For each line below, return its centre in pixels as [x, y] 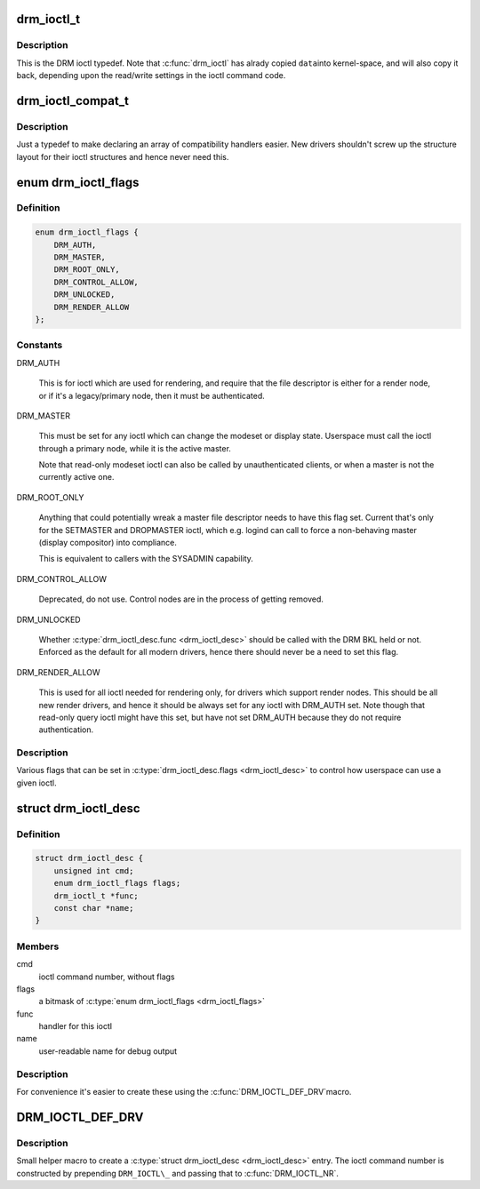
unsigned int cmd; [94, 870]
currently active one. [76, 477]
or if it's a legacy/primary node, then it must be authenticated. [152, 395]
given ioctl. [36, 783]
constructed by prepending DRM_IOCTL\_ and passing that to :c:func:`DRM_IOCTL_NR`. [178, 1173]
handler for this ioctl [76, 1026]
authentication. [66, 730]
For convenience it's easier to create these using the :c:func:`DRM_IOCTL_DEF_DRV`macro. [184, 1091]
